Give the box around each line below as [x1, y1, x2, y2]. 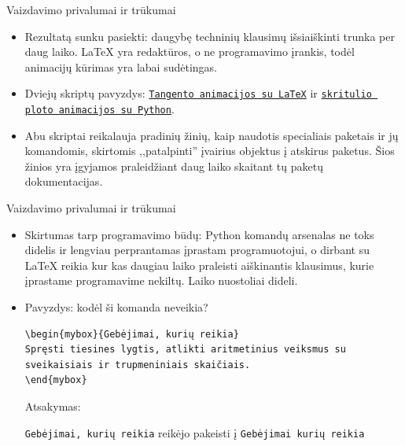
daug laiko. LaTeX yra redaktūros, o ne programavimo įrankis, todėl [24, 43, 355, 60]
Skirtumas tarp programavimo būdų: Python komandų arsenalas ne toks [24, 226, 374, 242]
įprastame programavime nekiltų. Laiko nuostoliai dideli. [24, 272, 298, 289]
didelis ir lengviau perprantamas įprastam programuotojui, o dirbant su [24, 241, 370, 258]
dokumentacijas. [24, 173, 103, 190]
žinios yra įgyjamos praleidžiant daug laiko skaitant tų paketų [24, 157, 323, 174]
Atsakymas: [24, 398, 81, 414]
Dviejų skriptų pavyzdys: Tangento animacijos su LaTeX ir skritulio [24, 85, 372, 101]
